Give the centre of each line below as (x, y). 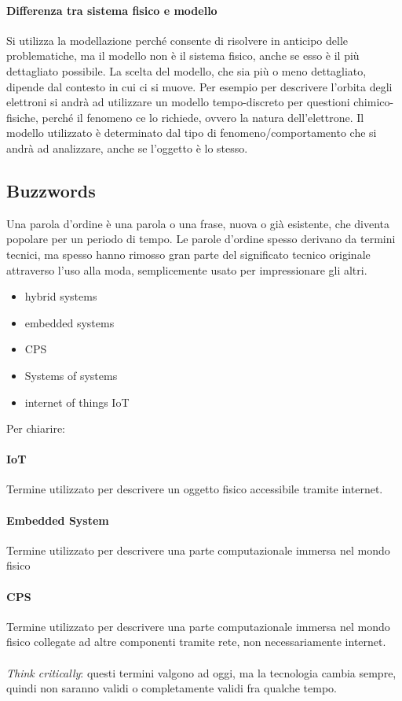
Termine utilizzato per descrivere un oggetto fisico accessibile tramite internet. (195, 489)
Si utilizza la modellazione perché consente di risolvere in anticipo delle (177, 40)
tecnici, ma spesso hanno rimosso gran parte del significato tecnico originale (188, 254)
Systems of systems (71, 375)
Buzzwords (51, 190)
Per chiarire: (36, 428)
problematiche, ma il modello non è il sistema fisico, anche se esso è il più (183, 55)
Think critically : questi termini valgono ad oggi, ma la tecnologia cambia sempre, (201, 672)
